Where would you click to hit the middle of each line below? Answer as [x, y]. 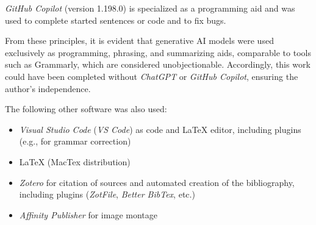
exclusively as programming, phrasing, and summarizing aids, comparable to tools [158, 52]
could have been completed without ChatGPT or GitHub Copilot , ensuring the [152, 76]
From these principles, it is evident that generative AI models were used [139, 41]
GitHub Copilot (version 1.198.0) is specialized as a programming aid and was [150, 8]
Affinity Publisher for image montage [88, 214]
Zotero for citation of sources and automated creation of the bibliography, [157, 182]
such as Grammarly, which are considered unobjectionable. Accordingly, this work [158, 64]
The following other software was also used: [86, 109]
